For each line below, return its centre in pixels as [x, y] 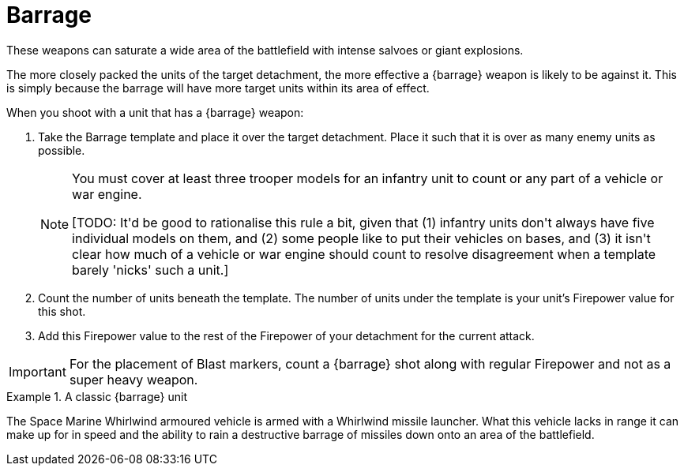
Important [38, 371]
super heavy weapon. [133, 379]
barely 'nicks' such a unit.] [150, 270]
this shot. [62, 311]
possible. [62, 150]
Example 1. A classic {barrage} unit [97, 396]
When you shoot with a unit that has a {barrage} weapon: [155, 112]
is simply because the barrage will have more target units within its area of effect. [218, 88]
